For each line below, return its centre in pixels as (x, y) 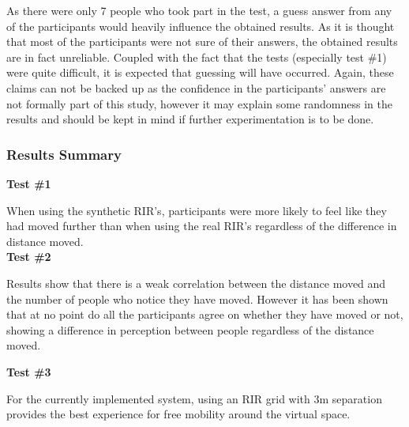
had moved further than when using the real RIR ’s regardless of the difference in (202, 226)
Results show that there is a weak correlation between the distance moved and (196, 283)
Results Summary (64, 154)
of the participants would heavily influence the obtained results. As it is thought (201, 26)
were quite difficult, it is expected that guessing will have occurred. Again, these (200, 72)
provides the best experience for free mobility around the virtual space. (178, 414)
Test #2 (29, 257)
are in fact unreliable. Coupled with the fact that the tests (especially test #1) (197, 57)
